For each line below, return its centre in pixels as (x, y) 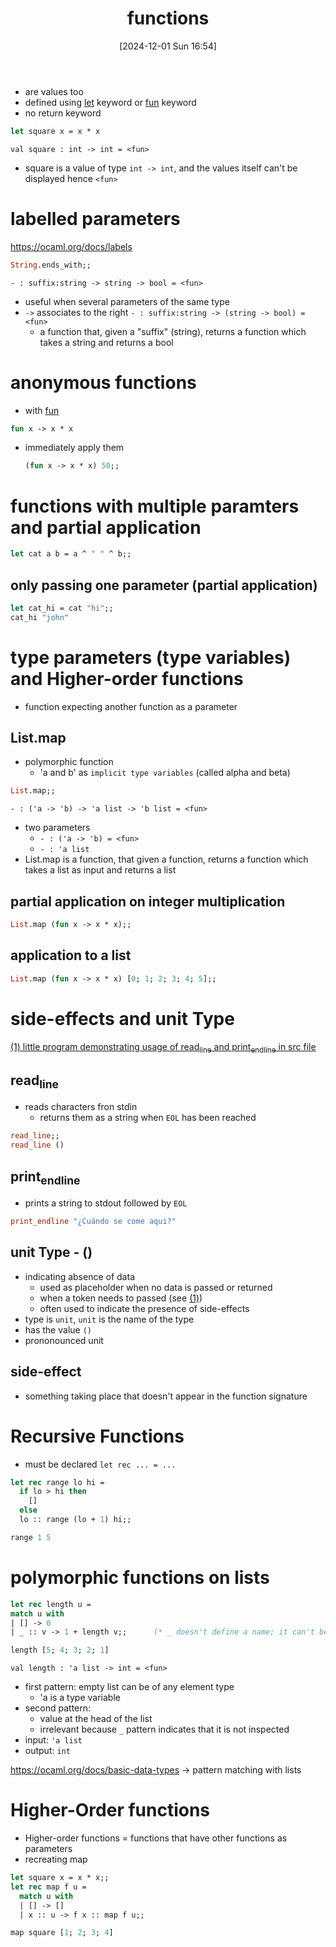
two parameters (57, 828)
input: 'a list (53, 1740)
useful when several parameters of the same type (127, 301)
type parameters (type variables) (151, 657)
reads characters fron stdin (81, 1107)
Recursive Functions (97, 1436)
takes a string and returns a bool (106, 342)
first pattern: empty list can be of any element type (129, 1687)
